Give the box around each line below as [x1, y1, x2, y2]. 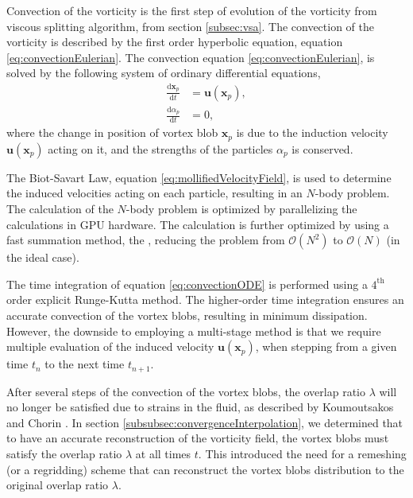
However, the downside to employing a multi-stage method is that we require [6, 322, 381, 339]
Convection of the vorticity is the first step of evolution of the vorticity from [6, 2, 377, 18]
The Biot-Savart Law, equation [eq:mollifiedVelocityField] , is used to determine [6, 169, 392, 185]
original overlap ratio [6, 477, 109, 493]
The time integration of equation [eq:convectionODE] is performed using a [6, 275, 368, 292]
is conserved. [291, 140, 353, 157]
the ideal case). [6, 249, 79, 266]
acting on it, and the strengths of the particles [48, 140, 273, 157]
